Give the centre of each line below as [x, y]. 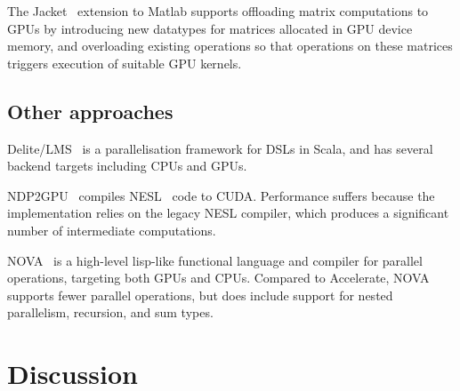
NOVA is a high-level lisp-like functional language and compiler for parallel [215, 260]
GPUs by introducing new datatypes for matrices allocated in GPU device [210, 28]
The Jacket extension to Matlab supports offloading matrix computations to [218, 11]
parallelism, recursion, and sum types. [110, 312]
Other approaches [90, 111]
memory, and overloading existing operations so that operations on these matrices [230, 46]
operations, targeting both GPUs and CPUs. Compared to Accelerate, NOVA [218, 278]
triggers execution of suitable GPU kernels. [125, 63]
